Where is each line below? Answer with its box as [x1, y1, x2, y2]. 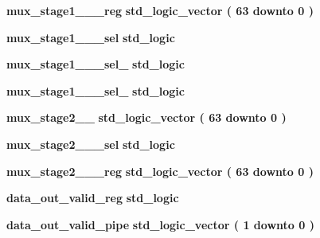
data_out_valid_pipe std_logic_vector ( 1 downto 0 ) [6, 216, 314, 232]
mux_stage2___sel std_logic [6, 135, 175, 152]
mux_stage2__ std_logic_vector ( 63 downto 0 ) [6, 109, 287, 126]
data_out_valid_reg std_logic [6, 189, 179, 206]
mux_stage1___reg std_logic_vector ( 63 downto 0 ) [6, 2, 314, 18]
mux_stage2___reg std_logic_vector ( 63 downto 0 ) [6, 162, 314, 179]
